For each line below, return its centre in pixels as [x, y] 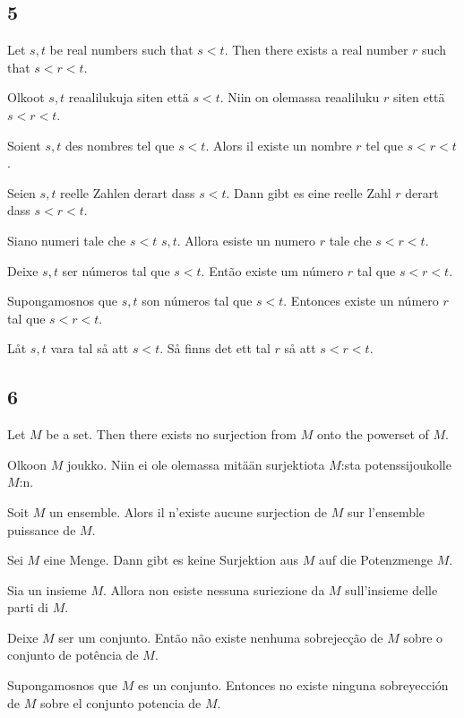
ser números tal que [116, 270]
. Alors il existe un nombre [279, 145]
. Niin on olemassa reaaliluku [300, 97]
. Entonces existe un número [361, 301]
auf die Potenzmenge [376, 560]
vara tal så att [90, 348]
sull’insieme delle [391, 589]
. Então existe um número [272, 270]
